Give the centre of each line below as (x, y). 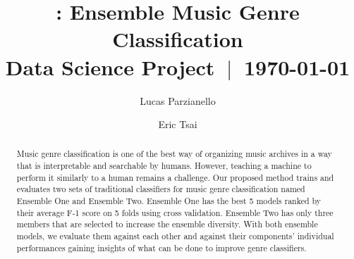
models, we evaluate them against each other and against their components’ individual (175, 236)
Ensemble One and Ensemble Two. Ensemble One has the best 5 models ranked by (169, 201)
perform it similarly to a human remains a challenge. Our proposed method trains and (175, 177)
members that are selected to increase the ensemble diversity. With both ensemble (167, 224)
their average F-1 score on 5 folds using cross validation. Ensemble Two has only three (175, 212)
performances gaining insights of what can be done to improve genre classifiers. (161, 247)
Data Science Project (110, 67)
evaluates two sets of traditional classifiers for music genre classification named (161, 189)
